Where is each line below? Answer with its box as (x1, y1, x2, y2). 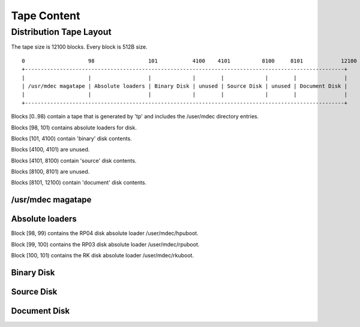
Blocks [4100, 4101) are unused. (11, 146, 90, 153)
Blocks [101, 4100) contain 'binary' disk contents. (11, 135, 132, 142)
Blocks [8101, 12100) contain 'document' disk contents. (11, 179, 147, 186)
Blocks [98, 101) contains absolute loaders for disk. (11, 124, 137, 131)
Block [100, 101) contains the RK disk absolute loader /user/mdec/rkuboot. (11, 252, 194, 259)
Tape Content (11, 9, 80, 22)
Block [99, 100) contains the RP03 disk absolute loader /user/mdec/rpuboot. (11, 240, 200, 248)
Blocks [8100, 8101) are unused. (11, 168, 90, 176)
